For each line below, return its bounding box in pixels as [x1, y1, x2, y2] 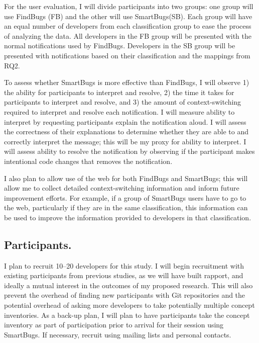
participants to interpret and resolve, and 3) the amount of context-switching [4, 97, 241, 107]
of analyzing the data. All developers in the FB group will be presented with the [4, 30, 252, 41]
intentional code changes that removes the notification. [4, 155, 173, 166]
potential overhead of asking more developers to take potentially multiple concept [4, 300, 255, 310]
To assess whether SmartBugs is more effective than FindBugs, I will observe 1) [4, 77, 249, 88]
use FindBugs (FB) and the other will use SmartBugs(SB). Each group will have [4, 11, 252, 21]
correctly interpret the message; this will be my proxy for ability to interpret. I [4, 136, 246, 146]
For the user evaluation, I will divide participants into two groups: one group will [4, 1, 253, 11]
